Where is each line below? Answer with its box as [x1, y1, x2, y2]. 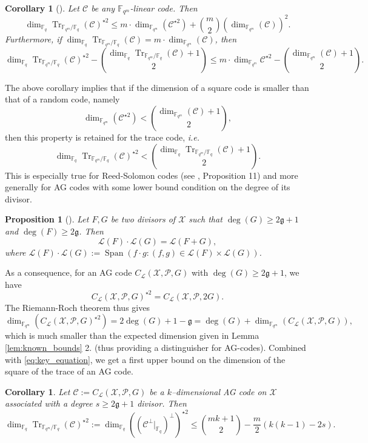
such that [189, 213, 222, 225]
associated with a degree [5, 397, 93, 410]
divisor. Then [137, 397, 187, 410]
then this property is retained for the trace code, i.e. [5, 131, 200, 143]
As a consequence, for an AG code [5, 266, 132, 279]
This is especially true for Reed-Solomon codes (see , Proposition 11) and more [5, 168, 298, 181]
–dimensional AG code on [171, 385, 267, 398]
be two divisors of [110, 213, 176, 225]
